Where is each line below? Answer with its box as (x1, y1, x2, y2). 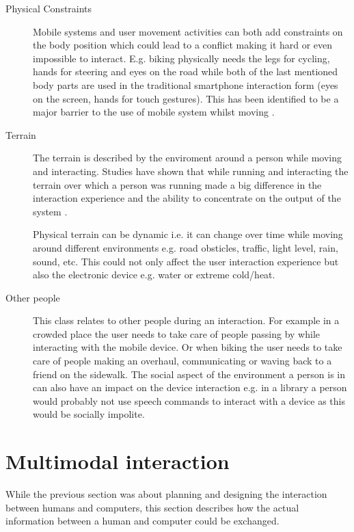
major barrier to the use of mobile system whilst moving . (33, 105, 275, 119)
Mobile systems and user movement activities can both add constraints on (33, 24, 343, 38)
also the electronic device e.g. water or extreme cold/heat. (33, 267, 275, 282)
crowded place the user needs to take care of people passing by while (33, 326, 320, 341)
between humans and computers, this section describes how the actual (5, 500, 299, 514)
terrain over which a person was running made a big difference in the (33, 177, 322, 191)
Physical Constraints (5, 1, 92, 15)
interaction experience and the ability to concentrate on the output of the (33, 191, 341, 205)
